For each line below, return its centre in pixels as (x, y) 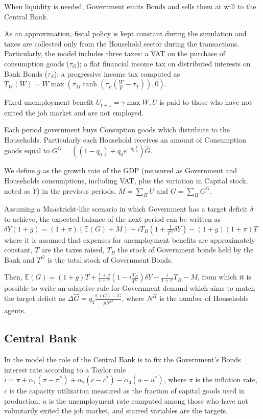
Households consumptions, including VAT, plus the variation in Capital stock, (126, 180)
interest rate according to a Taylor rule (65, 369)
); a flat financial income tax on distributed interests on (164, 63)
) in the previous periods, (76, 190)
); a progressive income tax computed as (117, 73)
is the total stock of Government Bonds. (110, 259)
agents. (15, 310)
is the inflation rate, (226, 379)
